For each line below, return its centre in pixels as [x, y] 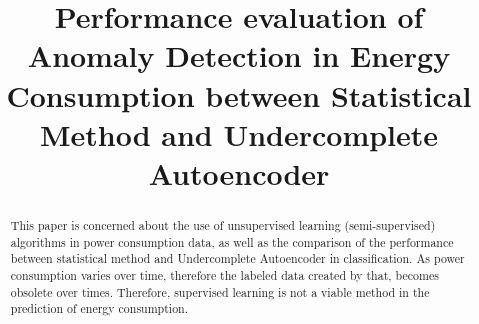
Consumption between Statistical [239, 94]
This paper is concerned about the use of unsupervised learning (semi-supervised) [223, 224]
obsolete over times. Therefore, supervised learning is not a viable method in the [220, 291]
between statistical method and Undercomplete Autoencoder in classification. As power [237, 258]
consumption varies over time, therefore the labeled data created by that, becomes [224, 274]
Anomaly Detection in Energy [239, 55]
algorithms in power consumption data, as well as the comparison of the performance [232, 241]
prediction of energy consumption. [99, 308]
